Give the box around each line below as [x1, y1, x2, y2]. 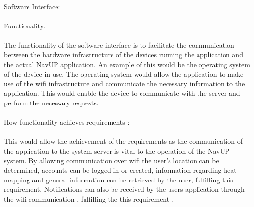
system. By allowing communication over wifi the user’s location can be [4, 155, 219, 165]
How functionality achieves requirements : [4, 117, 130, 127]
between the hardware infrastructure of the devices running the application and [4, 49, 243, 59]
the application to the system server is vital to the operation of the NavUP [4, 145, 230, 155]
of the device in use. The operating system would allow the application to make [4, 69, 244, 79]
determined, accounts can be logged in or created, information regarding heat [4, 165, 237, 175]
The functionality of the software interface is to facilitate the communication [4, 40, 234, 50]
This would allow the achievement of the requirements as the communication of [4, 136, 243, 146]
